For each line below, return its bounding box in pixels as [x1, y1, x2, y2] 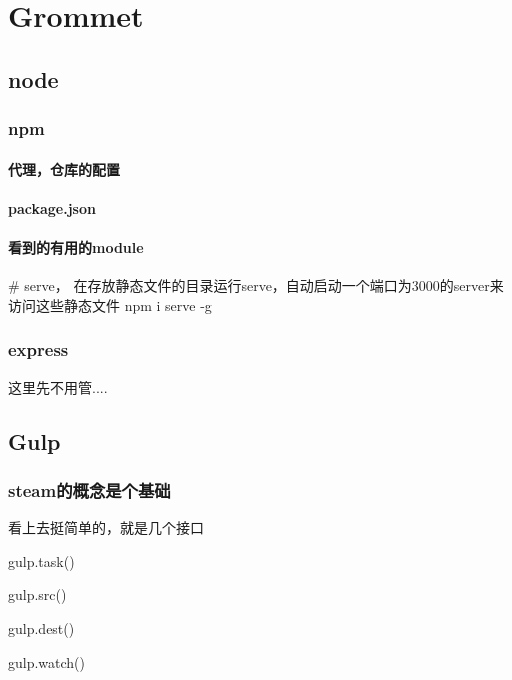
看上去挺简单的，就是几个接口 [8, 517, 204, 538]
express [8, 337, 69, 362]
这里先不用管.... [8, 376, 108, 397]
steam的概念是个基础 [8, 477, 171, 502]
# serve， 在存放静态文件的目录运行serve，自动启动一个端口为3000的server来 [8, 275, 504, 296]
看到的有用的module [8, 236, 144, 257]
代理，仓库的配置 [8, 158, 120, 179]
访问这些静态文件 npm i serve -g [8, 294, 212, 315]
